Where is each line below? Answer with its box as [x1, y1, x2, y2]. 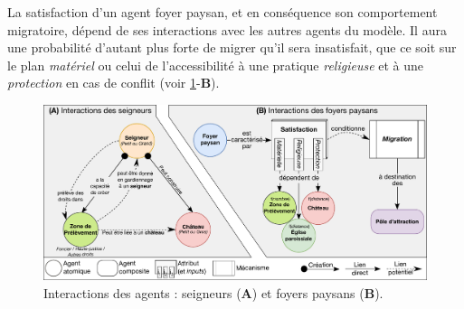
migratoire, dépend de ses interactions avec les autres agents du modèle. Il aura [7, 20, 447, 39]
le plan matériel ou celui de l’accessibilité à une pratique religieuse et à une [7, 55, 424, 74]
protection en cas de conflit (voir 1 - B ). [7, 73, 220, 92]
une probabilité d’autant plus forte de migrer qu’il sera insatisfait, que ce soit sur [7, 38, 457, 57]
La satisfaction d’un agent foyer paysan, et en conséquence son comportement [7, 3, 438, 21]
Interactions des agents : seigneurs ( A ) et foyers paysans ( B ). [43, 283, 384, 302]
